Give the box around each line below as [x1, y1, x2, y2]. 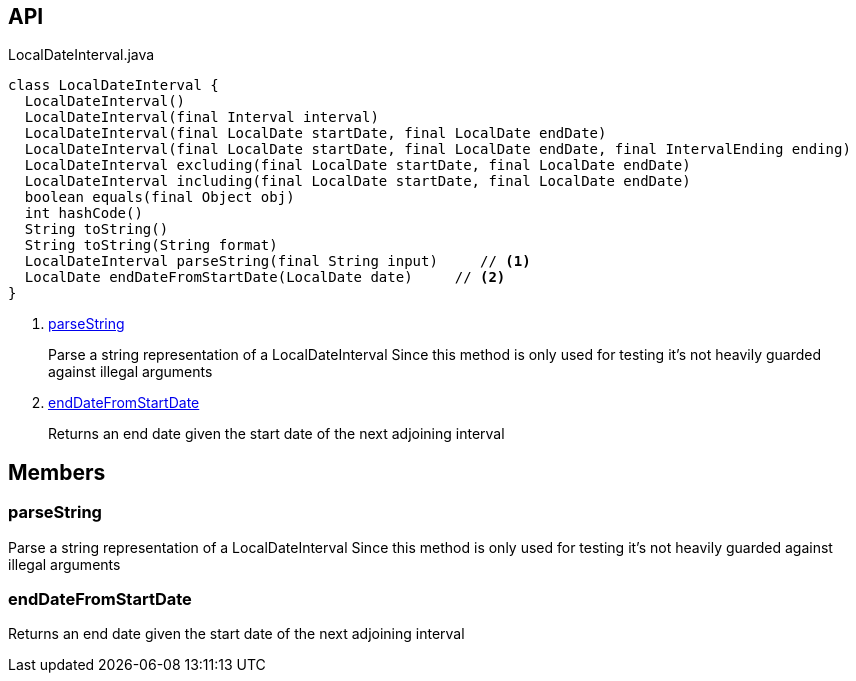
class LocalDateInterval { [8, 77, 219, 94]
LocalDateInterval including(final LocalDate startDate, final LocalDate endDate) [24, 173, 691, 190]
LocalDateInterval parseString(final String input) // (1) [24, 253, 531, 270]
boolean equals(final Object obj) [24, 189, 295, 206]
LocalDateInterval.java [8, 46, 155, 64]
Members [8, 459, 106, 485]
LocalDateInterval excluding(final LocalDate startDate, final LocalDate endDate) [24, 157, 691, 174]
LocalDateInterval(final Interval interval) [24, 109, 379, 126]
